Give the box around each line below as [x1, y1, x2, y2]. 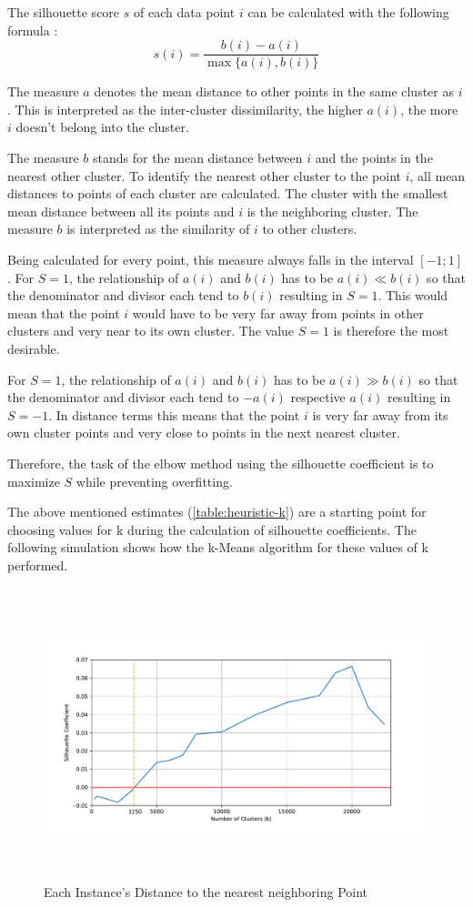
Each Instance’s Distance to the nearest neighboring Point [44, 882, 368, 902]
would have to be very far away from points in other [132, 303, 424, 322]
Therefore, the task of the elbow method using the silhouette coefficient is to [7, 453, 434, 472]
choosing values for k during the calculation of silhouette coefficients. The [7, 519, 417, 539]
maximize [7, 471, 60, 490]
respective [290, 388, 346, 407]
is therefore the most [333, 321, 449, 340]
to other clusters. [262, 219, 357, 238]
